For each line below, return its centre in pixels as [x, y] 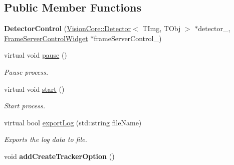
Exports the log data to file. [46, 139]
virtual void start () [34, 89]
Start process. [25, 106]
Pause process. [26, 71]
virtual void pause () [36, 55]
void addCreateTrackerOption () [59, 156]
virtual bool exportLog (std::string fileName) [73, 122]
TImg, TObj [162, 28]
